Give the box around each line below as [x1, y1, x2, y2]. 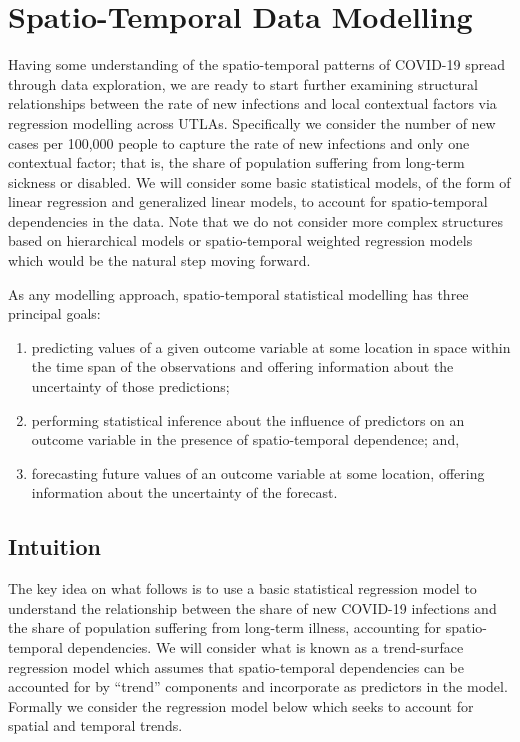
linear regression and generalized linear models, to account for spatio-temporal [8, 191, 488, 212]
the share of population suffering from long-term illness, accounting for [8, 617, 441, 638]
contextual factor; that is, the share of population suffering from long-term [8, 152, 465, 173]
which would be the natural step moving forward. [8, 250, 311, 271]
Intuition [8, 531, 101, 562]
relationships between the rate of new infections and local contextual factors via [8, 93, 497, 114]
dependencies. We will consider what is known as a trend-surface [67, 636, 464, 657]
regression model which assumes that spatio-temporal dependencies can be [8, 656, 465, 677]
